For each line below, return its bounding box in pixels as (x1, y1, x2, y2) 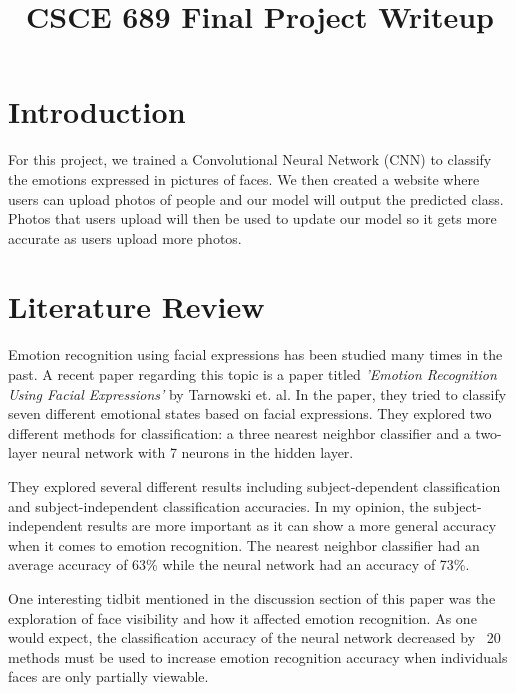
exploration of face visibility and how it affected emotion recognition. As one (8, 607, 477, 628)
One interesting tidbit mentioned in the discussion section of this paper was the (8, 587, 496, 608)
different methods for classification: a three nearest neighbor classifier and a (8, 422, 471, 443)
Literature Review (8, 286, 265, 327)
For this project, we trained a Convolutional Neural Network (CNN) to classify (8, 149, 492, 170)
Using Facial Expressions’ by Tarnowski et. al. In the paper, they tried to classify (8, 383, 507, 404)
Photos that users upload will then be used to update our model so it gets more (8, 208, 497, 229)
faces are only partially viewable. (8, 666, 209, 687)
